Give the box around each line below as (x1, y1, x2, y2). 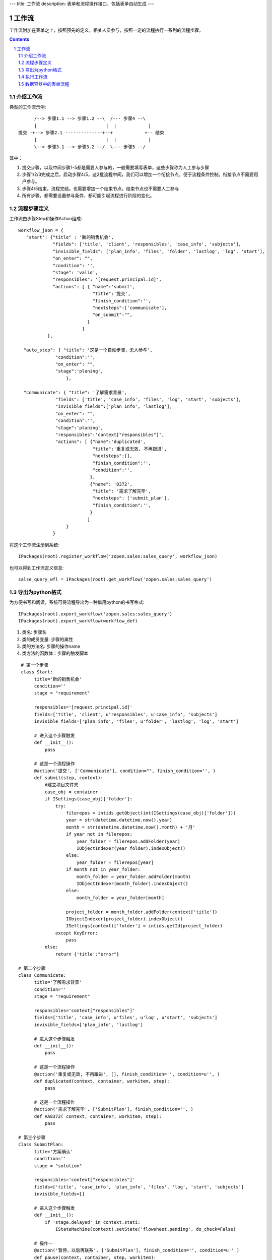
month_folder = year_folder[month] (76, 895, 165, 901)
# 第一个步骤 (21, 662, 49, 668)
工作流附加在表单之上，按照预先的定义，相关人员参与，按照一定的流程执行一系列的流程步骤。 (9, 27, 203, 33)
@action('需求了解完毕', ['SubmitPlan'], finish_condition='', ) (34, 1106, 194, 1112)
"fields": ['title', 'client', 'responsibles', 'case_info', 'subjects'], (52, 241, 242, 247)
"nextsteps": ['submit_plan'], (92, 495, 170, 501)
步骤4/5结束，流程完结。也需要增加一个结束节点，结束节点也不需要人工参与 (22, 185, 179, 192)
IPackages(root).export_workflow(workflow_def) (18, 618, 138, 623)
